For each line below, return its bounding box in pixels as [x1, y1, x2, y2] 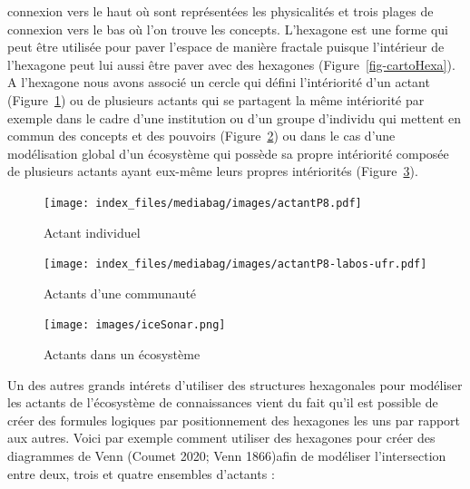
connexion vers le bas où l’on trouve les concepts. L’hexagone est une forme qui [7, 19, 448, 38]
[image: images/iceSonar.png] [44, 318, 226, 332]
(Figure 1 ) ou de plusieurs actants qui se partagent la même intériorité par [7, 90, 425, 109]
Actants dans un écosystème [44, 345, 201, 364]
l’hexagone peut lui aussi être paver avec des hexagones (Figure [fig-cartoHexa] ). [7, 54, 455, 73]
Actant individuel [44, 222, 141, 241]
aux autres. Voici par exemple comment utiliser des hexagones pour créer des [7, 428, 436, 447]
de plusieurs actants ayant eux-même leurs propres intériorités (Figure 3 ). [7, 161, 418, 181]
